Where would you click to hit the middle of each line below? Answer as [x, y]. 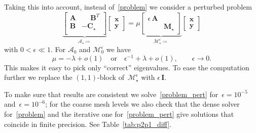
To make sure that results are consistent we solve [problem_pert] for [111, 94]
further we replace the [38, 77]
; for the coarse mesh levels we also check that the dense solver [142, 104]
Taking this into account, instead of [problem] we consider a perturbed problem [128, 7]
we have [118, 49]
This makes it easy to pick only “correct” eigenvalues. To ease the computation [127, 67]
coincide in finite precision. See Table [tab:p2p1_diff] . [88, 124]
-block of [111, 77]
